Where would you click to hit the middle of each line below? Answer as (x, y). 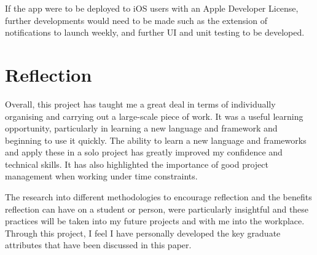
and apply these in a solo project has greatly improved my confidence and (144, 152)
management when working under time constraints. (101, 176)
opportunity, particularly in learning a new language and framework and (141, 128)
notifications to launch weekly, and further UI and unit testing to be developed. (155, 32)
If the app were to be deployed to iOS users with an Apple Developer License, (152, 8)
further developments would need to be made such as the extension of (136, 20)
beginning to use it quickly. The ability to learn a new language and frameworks (156, 140)
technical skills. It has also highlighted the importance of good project (137, 164)
